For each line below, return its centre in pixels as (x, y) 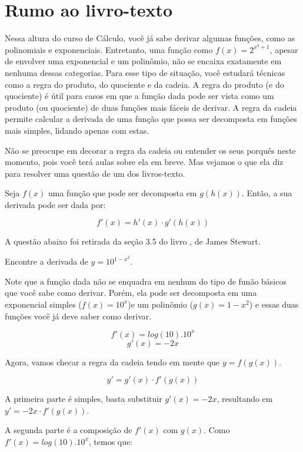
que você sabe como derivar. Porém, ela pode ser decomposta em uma (131, 293)
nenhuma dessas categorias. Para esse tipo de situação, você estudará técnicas (145, 72)
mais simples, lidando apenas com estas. (77, 130)
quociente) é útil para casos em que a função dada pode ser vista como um (139, 96)
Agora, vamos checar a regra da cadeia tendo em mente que (112, 362)
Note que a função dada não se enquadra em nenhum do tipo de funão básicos (146, 281)
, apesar (284, 49)
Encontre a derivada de (46, 261)
